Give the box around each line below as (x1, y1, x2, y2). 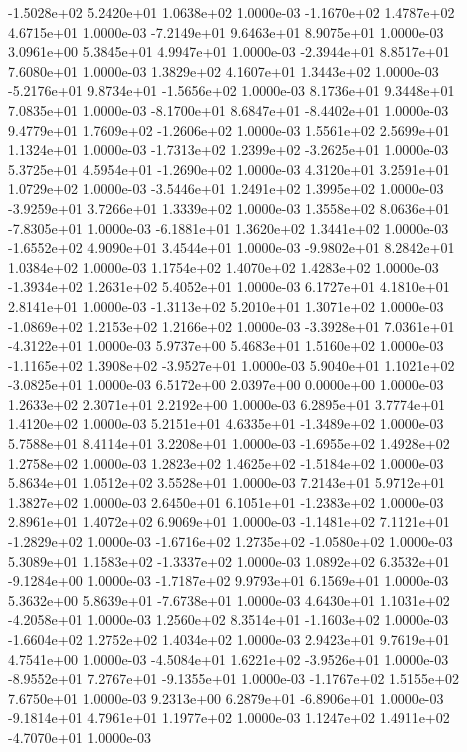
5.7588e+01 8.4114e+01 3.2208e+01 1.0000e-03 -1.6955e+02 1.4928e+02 (8, 433, 450, 454)
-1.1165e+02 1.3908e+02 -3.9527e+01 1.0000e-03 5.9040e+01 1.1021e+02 (8, 354, 455, 375)
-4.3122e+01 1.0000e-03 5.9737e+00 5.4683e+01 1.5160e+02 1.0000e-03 (8, 335, 444, 356)
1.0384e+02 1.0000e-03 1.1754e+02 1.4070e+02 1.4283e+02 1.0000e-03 (8, 256, 439, 277)
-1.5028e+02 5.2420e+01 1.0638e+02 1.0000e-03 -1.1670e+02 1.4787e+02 (8, 2, 455, 22)
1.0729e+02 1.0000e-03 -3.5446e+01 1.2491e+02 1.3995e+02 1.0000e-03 (8, 178, 444, 199)
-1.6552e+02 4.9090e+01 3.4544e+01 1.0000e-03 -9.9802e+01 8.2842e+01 (8, 237, 455, 258)
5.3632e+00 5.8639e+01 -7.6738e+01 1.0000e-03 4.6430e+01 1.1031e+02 (8, 589, 450, 610)
